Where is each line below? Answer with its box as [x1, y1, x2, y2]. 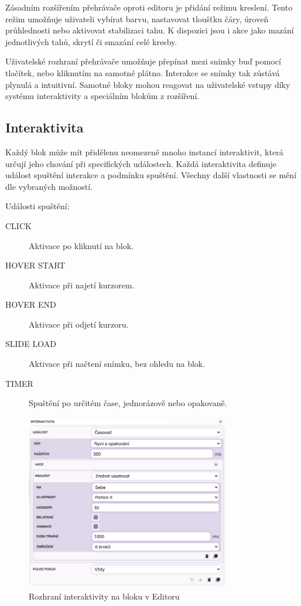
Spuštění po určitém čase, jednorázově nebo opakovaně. [29, 397, 227, 409]
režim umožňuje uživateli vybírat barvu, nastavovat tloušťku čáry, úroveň [5, 12, 269, 25]
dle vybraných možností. [5, 180, 93, 192]
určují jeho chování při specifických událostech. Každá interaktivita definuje [5, 157, 277, 169]
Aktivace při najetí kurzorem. [29, 278, 135, 291]
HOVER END [5, 298, 56, 311]
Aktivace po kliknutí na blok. [29, 239, 134, 251]
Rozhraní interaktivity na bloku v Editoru [29, 590, 180, 602]
